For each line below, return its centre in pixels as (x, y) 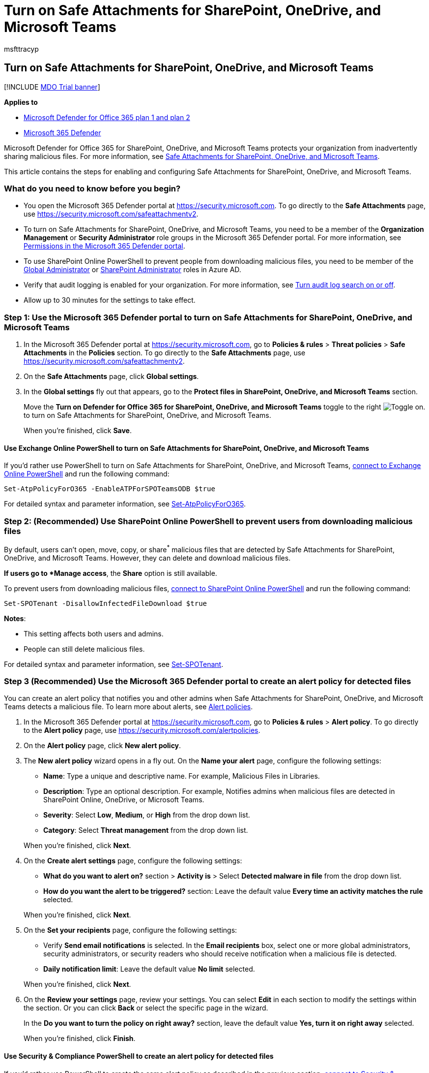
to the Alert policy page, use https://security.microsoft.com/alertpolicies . (142, 730)
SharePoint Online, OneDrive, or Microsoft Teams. (124, 800)
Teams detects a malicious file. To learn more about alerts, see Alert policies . (129, 707)
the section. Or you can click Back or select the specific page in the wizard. (146, 1008)
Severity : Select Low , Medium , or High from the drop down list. (147, 815)
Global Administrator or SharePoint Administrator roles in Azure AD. (132, 270)
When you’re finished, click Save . (78, 431)
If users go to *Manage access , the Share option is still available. (111, 573)
